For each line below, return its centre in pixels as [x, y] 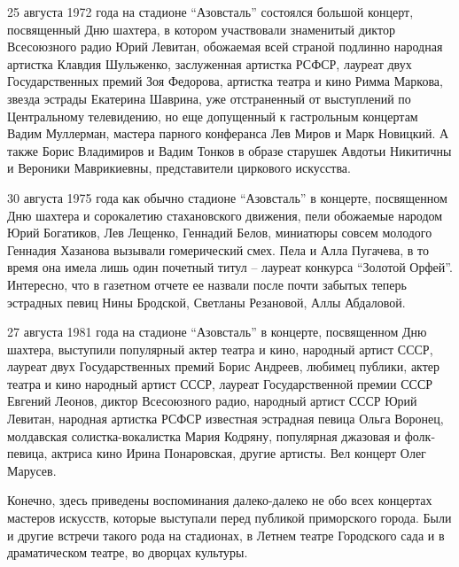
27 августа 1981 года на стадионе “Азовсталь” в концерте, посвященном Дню [217, 332]
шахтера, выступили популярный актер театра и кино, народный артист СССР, [220, 349]
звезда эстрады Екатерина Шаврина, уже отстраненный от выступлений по [209, 98]
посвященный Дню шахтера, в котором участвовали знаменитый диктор [201, 29]
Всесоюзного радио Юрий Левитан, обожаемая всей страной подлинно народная [225, 47]
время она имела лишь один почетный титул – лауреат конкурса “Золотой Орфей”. [230, 267]
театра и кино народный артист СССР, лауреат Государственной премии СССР [220, 383]
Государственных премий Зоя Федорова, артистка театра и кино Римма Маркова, [225, 81]
